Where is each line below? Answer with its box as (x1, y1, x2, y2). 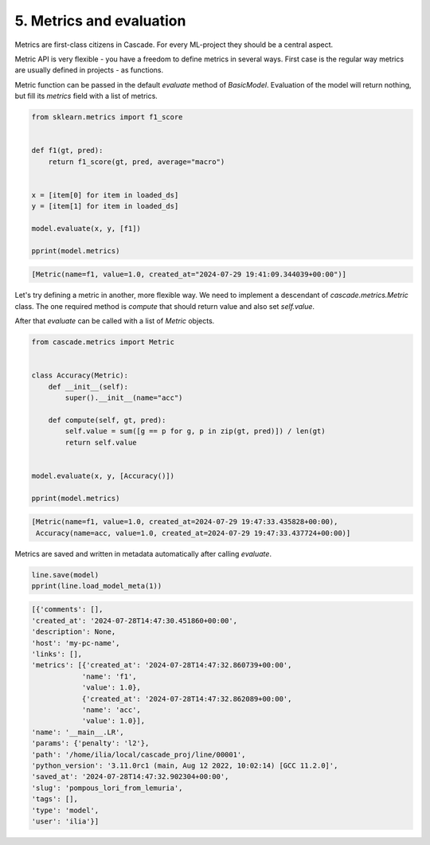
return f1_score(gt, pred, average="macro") (48, 157, 225, 166)
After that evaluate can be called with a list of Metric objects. (14, 316, 215, 326)
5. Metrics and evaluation (14, 12, 186, 29)
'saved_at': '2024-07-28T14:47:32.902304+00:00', (31, 773, 229, 781)
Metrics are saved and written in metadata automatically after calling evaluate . (14, 549, 272, 558)
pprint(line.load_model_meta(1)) (31, 581, 162, 590)
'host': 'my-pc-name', (31, 638, 120, 647)
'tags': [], (31, 795, 79, 804)
